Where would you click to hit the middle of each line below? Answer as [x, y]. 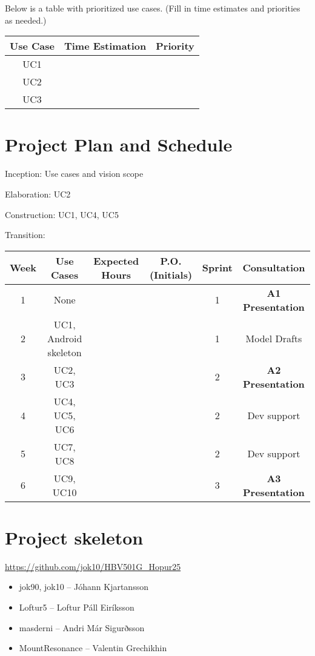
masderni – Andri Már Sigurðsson [82, 627]
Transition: [25, 235]
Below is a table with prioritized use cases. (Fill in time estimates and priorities [153, 8]
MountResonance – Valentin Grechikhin [93, 648]
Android [65, 338]
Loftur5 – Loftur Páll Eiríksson [77, 607]
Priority [175, 46]
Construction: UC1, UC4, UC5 [62, 214]
